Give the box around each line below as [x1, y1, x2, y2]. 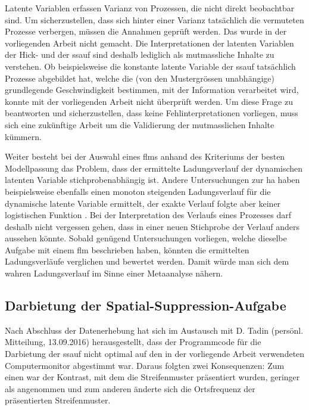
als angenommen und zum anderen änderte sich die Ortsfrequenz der [5, 382, 255, 395]
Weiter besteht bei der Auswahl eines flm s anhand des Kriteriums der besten [5, 150, 285, 163]
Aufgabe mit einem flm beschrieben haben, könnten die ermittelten [5, 243, 249, 256]
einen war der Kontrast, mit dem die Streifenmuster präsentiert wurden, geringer [5, 371, 300, 383]
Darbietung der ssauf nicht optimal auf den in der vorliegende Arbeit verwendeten [5, 347, 305, 360]
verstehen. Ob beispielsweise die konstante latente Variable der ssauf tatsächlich [5, 60, 296, 72]
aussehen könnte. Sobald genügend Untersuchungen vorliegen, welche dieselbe [5, 232, 287, 244]
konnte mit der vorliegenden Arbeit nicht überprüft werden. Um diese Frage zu [5, 95, 293, 107]
